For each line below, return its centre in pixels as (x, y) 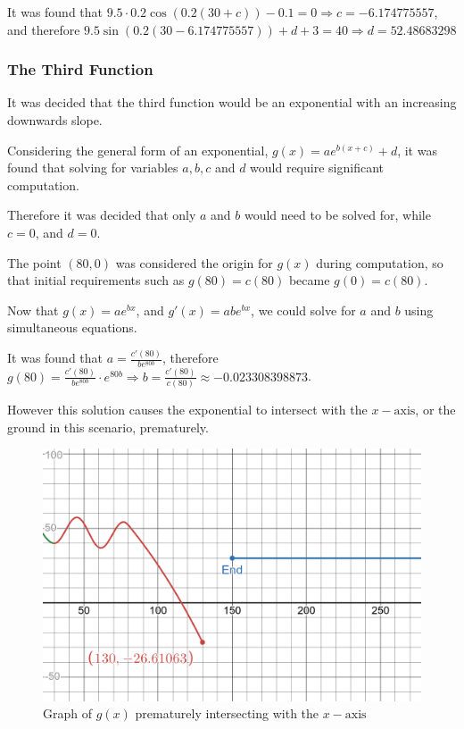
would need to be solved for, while (337, 215)
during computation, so (380, 262)
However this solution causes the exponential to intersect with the (187, 410)
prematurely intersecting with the (227, 713)
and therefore (44, 29)
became (309, 280)
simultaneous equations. (72, 327)
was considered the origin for (194, 262)
